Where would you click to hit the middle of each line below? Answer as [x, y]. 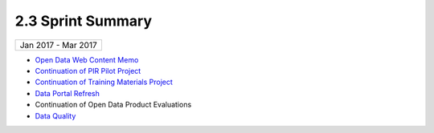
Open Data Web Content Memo [87, 59]
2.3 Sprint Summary [84, 21]
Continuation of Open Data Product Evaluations [113, 105]
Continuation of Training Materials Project [104, 82]
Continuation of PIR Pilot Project [88, 71]
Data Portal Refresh [68, 93]
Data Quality [55, 115]
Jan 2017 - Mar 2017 [58, 45]
